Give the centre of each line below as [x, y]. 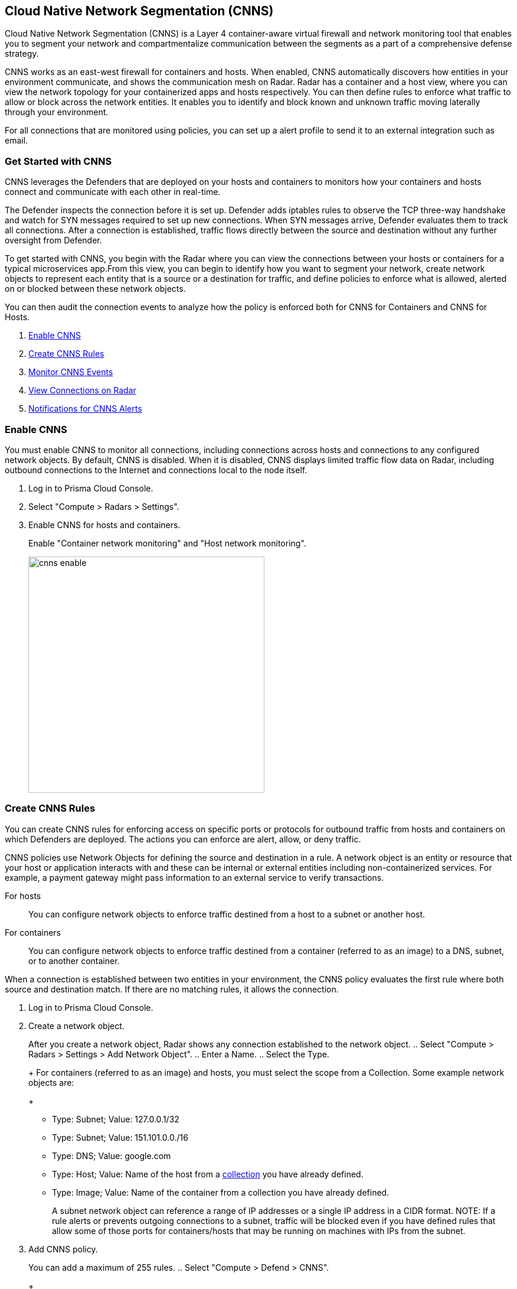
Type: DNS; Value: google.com [112, 1155]
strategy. [22, 54]
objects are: [51, 1082]
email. [17, 141]
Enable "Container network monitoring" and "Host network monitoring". [167, 543]
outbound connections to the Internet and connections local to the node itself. [156, 470]
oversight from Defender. [53, 240]
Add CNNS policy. [63, 1249]
